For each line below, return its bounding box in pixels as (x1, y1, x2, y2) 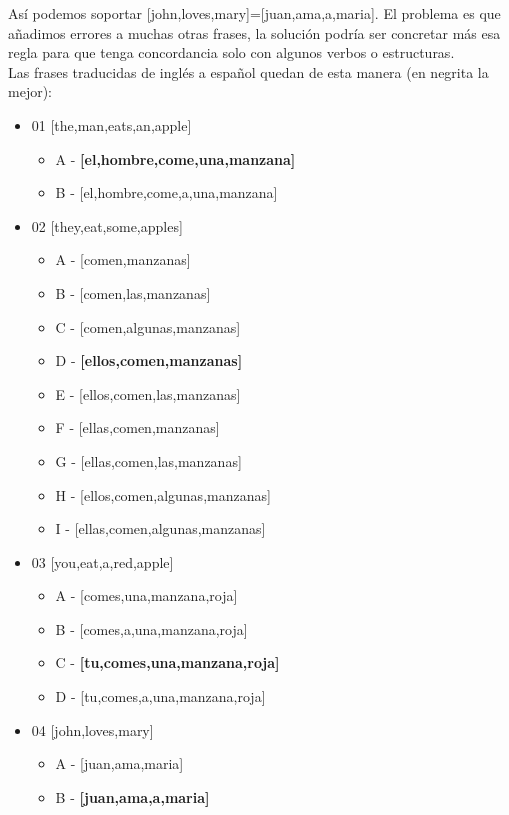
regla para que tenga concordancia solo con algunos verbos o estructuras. (8, 42, 455, 63)
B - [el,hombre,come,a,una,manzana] (55, 182, 278, 203)
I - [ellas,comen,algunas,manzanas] (55, 518, 266, 539)
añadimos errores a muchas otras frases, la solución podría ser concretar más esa (8, 22, 501, 43)
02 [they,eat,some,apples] (31, 215, 183, 236)
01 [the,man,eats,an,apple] (31, 114, 192, 135)
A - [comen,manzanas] (55, 249, 191, 270)
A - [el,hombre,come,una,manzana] (55, 148, 296, 169)
